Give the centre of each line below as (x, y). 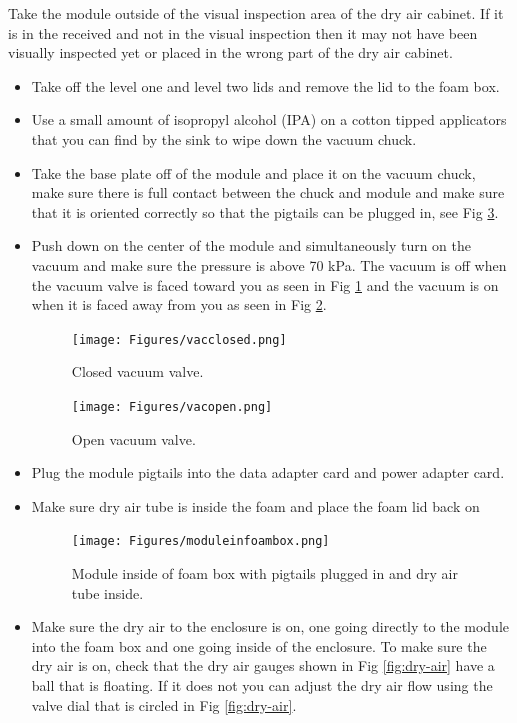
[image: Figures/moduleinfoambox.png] (200, 541)
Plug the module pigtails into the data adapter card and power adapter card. (268, 472)
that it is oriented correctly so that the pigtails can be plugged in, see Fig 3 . (265, 211)
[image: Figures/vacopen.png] (172, 406)
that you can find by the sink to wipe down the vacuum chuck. (224, 138)
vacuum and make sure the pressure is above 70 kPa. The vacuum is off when (269, 264)
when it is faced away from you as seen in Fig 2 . (179, 304)
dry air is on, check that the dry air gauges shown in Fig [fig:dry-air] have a (263, 665)
